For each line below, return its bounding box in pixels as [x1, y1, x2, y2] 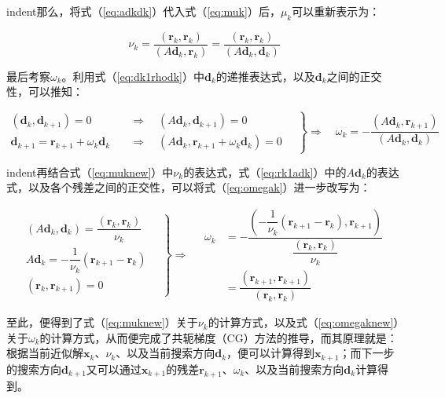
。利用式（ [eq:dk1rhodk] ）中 [61, 68, 204, 84]
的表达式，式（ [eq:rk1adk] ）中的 [183, 163, 347, 180]
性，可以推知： [6, 83, 83, 100]
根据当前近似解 [6, 345, 83, 361]
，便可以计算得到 [226, 345, 315, 361]
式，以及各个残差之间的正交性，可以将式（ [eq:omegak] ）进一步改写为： [6, 179, 371, 195]
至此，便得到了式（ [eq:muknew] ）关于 [6, 314, 198, 330]
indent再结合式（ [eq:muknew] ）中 [6, 163, 174, 180]
